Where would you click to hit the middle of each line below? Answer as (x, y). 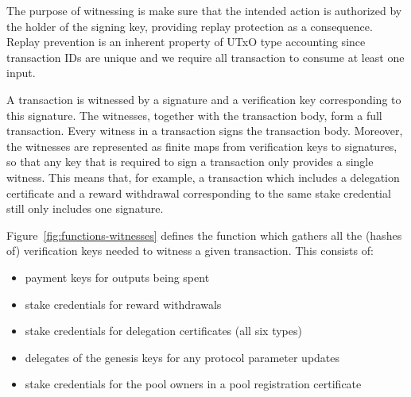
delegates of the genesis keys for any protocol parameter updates (182, 357)
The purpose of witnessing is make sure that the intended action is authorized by (204, 10)
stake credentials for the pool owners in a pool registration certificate (193, 384)
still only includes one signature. (85, 208)
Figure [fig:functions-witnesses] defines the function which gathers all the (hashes (204, 235)
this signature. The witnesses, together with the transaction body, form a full (194, 115)
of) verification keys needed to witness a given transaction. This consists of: (190, 251)
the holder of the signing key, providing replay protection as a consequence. (190, 26)
